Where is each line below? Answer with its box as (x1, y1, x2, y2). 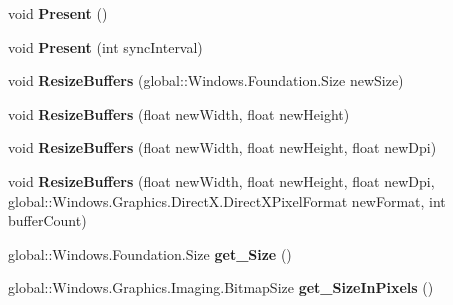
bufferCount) (8, 210, 87, 231)
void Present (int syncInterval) (8, 36, 203, 57)
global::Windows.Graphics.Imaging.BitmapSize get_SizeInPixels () (8, 277, 434, 298)
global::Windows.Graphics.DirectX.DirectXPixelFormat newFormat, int (8, 190, 446, 211)
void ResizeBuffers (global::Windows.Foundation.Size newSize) (8, 70, 404, 91)
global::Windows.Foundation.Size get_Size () (8, 243, 292, 264)
